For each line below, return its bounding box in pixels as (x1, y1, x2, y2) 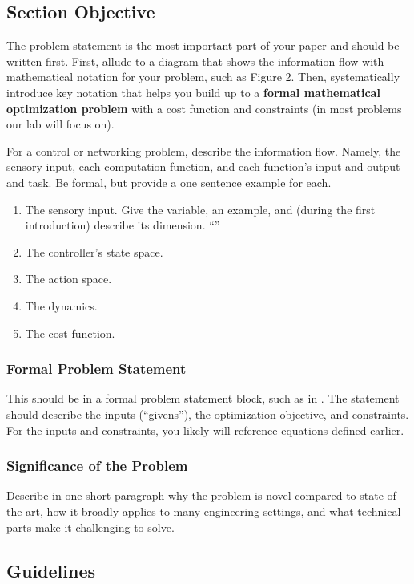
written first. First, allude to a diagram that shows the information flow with (6, 52, 384, 69)
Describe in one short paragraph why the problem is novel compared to (6, 487, 356, 504)
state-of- (360, 487, 400, 504)
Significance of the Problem (6, 456, 188, 476)
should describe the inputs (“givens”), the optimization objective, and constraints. (6, 405, 409, 422)
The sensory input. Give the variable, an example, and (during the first (25, 201, 376, 217)
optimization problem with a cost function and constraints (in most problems (6, 99, 402, 116)
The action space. (25, 270, 112, 287)
